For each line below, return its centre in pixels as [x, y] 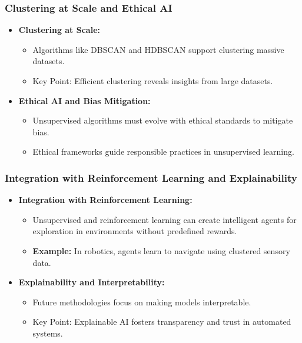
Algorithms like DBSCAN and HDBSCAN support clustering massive [158, 49]
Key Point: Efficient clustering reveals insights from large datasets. [153, 81]
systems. [48, 333]
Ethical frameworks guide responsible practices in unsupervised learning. [163, 151]
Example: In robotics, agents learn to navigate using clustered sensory [161, 250]
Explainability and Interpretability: [92, 282]
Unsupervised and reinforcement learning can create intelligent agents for [165, 219]
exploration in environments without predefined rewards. [135, 231]
